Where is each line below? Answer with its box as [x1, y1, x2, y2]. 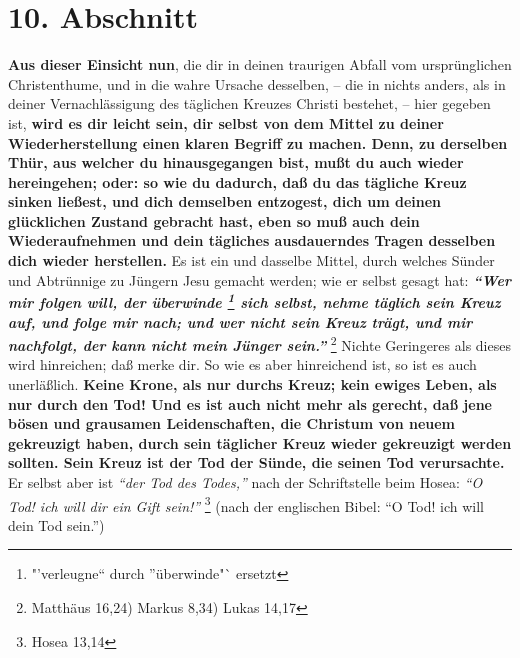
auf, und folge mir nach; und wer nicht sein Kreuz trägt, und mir [8, 311, 473, 332]
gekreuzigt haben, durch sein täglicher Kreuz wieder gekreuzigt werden [8, 432, 512, 453]
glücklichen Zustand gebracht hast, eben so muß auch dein [8, 210, 420, 231]
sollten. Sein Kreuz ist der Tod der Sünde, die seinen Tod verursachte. [8, 452, 505, 473]
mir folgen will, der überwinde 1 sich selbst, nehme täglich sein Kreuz [8, 289, 501, 312]
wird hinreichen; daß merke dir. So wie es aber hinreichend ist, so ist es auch [8, 354, 477, 375]
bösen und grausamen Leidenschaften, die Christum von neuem [8, 413, 456, 434]
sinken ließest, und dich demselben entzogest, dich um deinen [8, 191, 442, 212]
